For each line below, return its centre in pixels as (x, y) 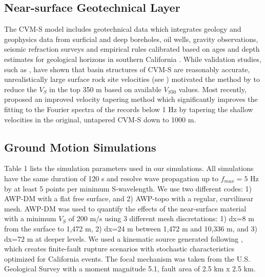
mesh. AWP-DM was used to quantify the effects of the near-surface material (125, 208)
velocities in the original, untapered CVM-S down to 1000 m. (100, 119)
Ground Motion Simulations (80, 147)
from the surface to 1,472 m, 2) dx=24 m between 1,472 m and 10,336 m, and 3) (131, 228)
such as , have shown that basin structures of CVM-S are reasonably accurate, (127, 69)
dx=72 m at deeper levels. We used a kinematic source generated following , (124, 238)
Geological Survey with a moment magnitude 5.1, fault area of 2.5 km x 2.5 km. (130, 269)
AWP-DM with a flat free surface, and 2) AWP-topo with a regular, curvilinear (129, 198)
